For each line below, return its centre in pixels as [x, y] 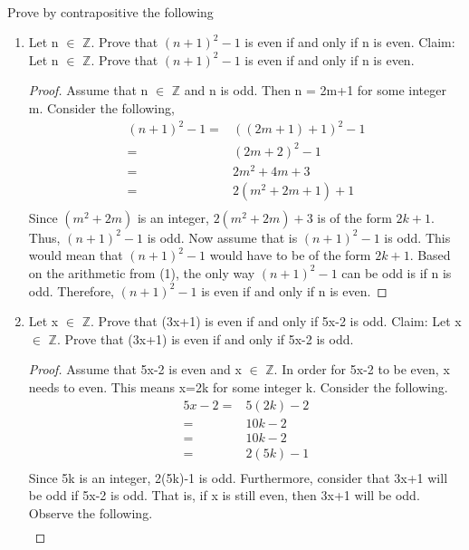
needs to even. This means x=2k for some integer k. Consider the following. [238, 386]
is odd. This [417, 237]
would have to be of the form [290, 255]
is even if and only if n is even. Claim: [350, 42]
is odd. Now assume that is [222, 237]
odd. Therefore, [72, 290]
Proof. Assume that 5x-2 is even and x [135, 369]
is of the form [354, 217]
